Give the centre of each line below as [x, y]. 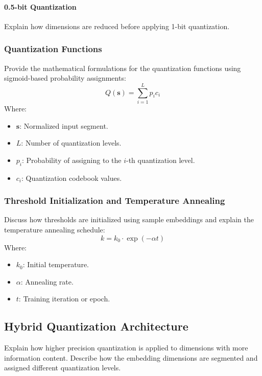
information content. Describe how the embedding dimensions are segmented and [131, 357]
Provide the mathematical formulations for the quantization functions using [123, 68]
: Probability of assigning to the [72, 160]
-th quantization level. [161, 160]
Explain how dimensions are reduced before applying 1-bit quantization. [117, 26]
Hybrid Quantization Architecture [96, 326]
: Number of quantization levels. [71, 143]
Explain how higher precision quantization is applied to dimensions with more [126, 348]
